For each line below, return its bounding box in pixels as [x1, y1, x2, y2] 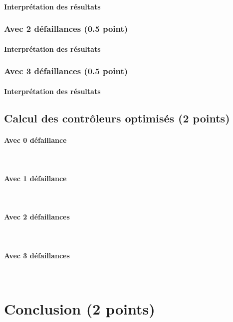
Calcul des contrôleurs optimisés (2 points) [4, 110, 230, 125]
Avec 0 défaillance [4, 134, 67, 145]
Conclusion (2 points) [4, 298, 155, 319]
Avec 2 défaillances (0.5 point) [4, 22, 128, 35]
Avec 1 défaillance [4, 173, 67, 184]
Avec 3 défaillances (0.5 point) [4, 65, 128, 77]
